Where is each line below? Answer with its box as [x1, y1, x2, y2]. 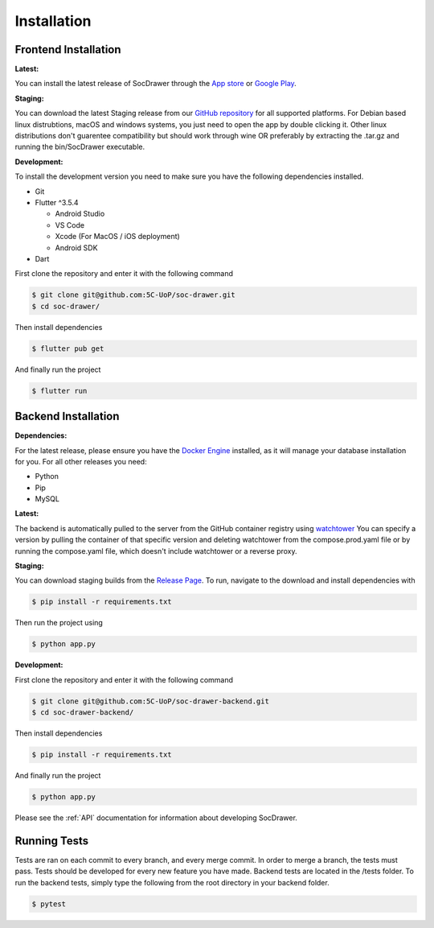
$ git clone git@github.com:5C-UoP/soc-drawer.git [31, 291, 236, 299]
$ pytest [31, 899, 67, 909]
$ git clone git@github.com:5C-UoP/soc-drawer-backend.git [31, 696, 269, 706]
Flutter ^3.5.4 [35, 197, 80, 207]
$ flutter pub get [31, 344, 104, 353]
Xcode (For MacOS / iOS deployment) [55, 232, 180, 241]
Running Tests [14, 834, 88, 848]
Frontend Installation [14, 43, 121, 56]
